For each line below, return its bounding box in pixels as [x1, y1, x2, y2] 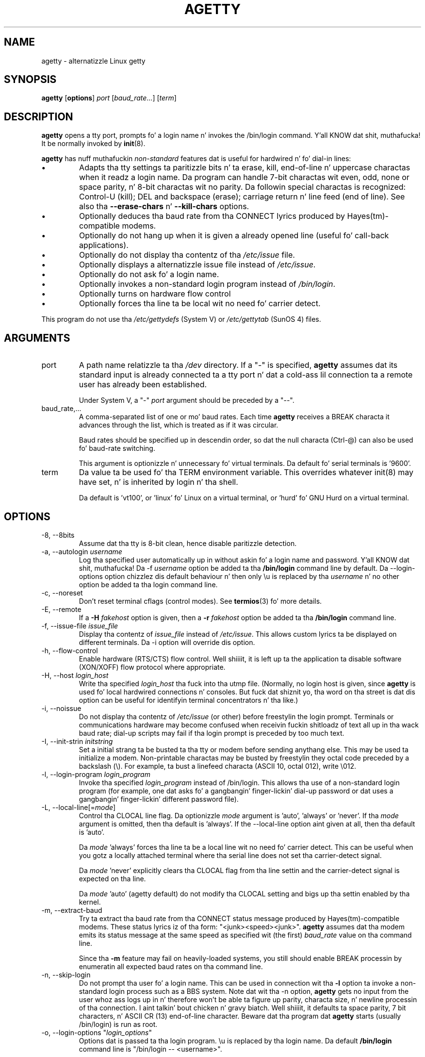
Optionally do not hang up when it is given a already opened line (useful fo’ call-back [79, 231, 389, 241]
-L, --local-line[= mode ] [41, 803, 116, 811]
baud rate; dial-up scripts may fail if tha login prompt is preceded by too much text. [79, 728, 344, 737]
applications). [79, 240, 129, 250]
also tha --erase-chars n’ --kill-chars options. [79, 201, 249, 212]
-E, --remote [41, 605, 82, 613]
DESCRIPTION [4, 110, 73, 123]
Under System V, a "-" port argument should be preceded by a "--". [79, 396, 294, 405]
